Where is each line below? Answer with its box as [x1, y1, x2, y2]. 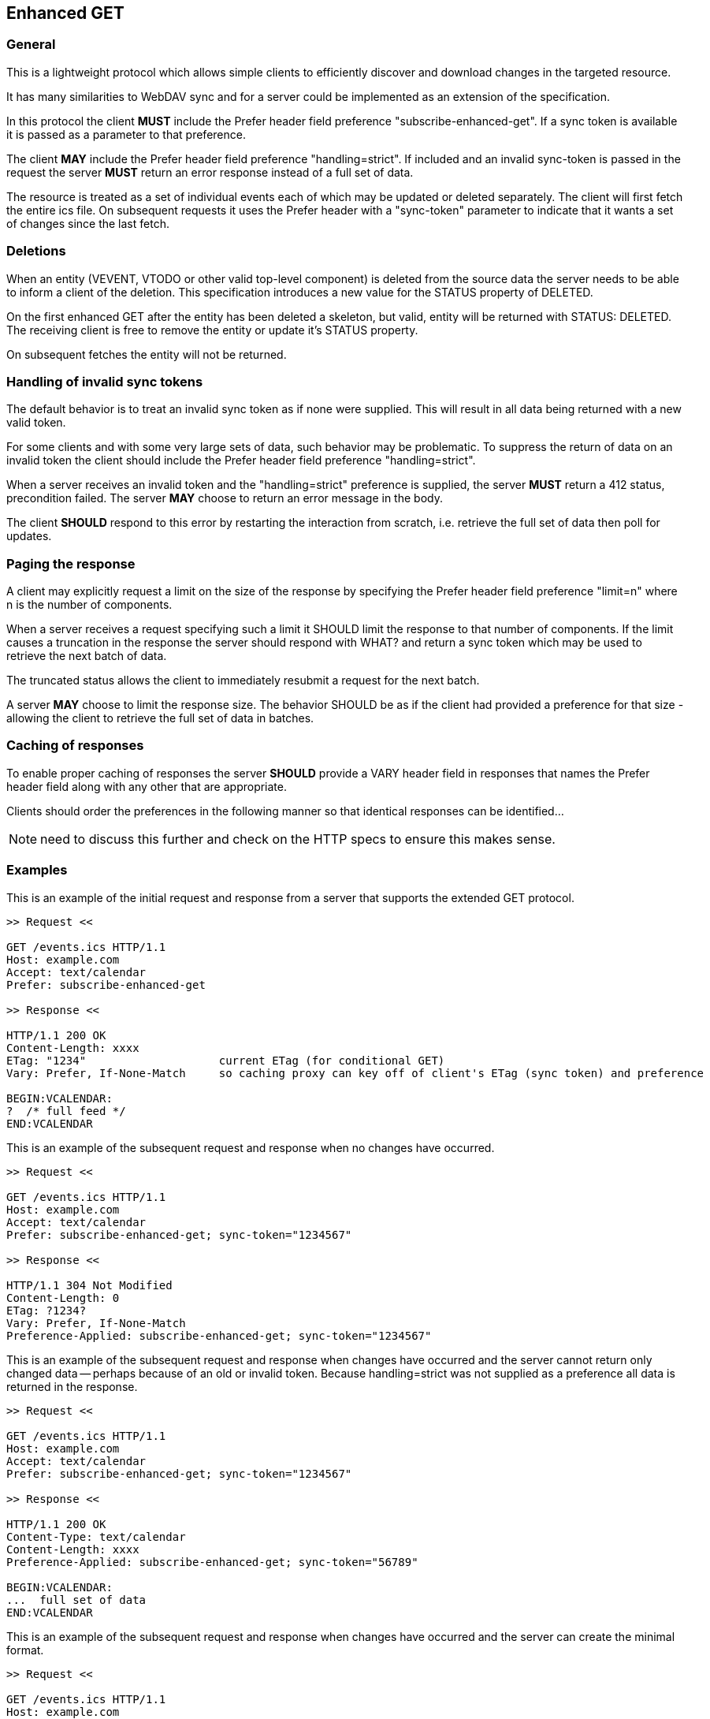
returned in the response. [6, 1379, 138, 1393]
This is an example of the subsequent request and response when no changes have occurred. [6, 1140, 495, 1154]
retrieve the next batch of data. [6, 649, 167, 663]
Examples [6, 862, 68, 878]
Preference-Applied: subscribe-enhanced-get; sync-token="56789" [6, 1555, 418, 1568]
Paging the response [6, 555, 136, 572]
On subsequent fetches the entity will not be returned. [6, 347, 287, 361]
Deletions [6, 243, 66, 259]
